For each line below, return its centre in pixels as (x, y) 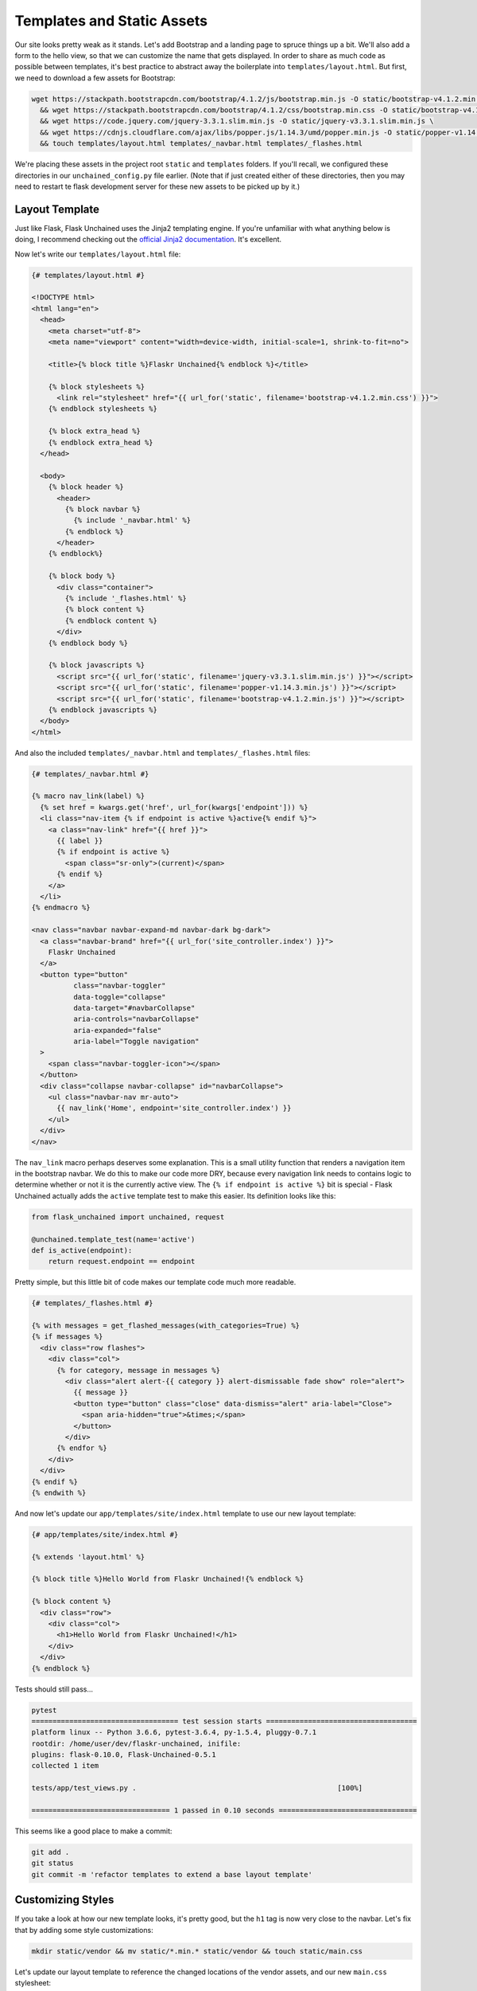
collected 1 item (65, 1766)
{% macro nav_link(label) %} (88, 796)
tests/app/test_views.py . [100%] (197, 1788)
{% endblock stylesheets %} (103, 409)
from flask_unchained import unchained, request (128, 1217)
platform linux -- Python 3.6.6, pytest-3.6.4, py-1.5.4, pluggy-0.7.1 (174, 1733)
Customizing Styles (64, 1900)
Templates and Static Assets (111, 21)
